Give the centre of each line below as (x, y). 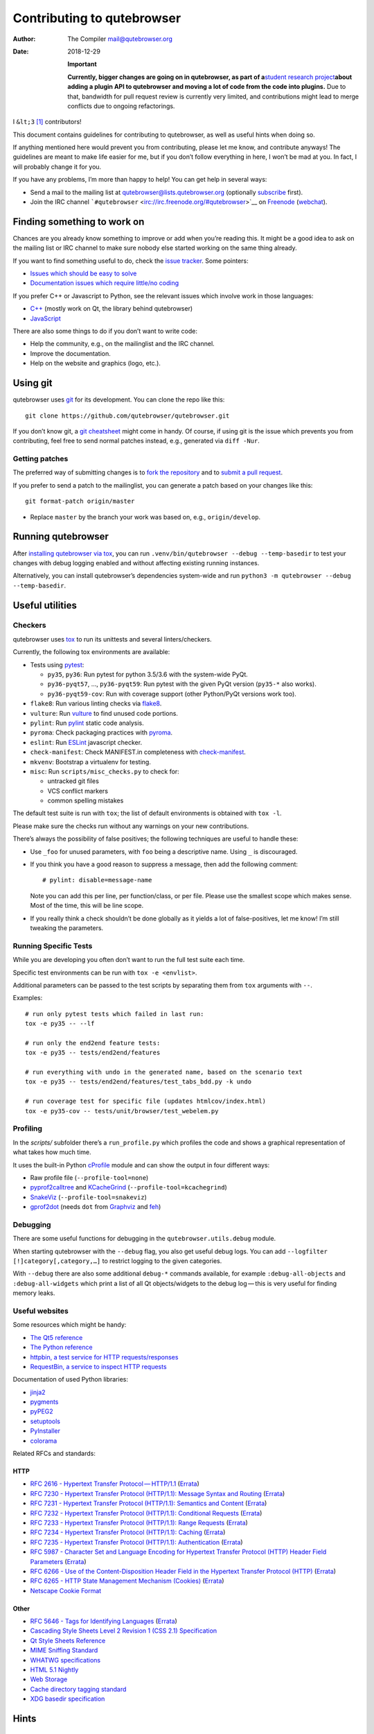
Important (82, 64)
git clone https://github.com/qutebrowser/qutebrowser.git (127, 415)
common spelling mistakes (86, 800)
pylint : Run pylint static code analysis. (87, 723)
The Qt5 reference (56, 1337)
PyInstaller (45, 1431)
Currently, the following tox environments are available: (91, 652)
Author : (24, 39)
